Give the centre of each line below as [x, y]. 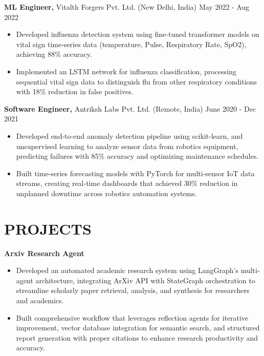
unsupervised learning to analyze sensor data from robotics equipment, [127, 146]
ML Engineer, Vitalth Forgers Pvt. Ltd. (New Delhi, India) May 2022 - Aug [127, 7]
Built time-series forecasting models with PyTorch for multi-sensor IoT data [135, 173]
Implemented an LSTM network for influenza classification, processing [126, 71]
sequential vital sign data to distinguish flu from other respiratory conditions [136, 81]
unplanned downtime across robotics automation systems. [106, 193]
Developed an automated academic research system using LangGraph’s [127, 270]
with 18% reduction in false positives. [75, 91]
